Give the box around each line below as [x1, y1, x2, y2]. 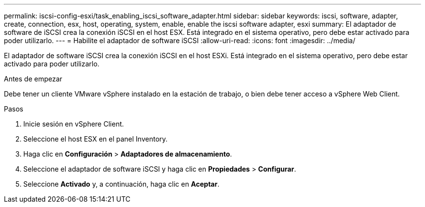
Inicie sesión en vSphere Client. [23, 120, 124, 128]
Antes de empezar [4, 75, 63, 83]
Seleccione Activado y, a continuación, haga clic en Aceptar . [23, 180, 220, 188]
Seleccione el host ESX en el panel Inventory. [23, 135, 168, 143]
